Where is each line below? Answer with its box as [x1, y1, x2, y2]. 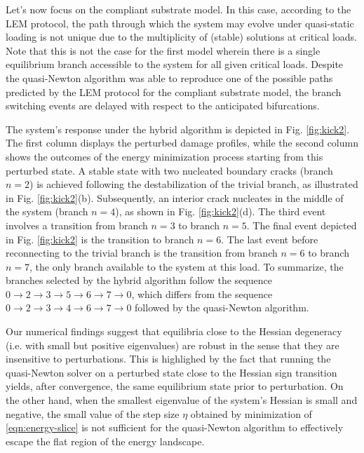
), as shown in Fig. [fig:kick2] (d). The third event [115, 204, 326, 219]
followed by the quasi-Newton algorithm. [135, 300, 309, 315]
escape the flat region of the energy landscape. [6, 433, 205, 448]
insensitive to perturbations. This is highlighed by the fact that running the [6, 351, 331, 366]
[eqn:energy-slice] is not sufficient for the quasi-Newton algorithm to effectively [6, 420, 344, 435]
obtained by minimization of [190, 406, 312, 421]
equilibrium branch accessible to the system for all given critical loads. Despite [6, 57, 344, 72]
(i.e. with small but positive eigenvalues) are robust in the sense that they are [6, 337, 339, 352]
